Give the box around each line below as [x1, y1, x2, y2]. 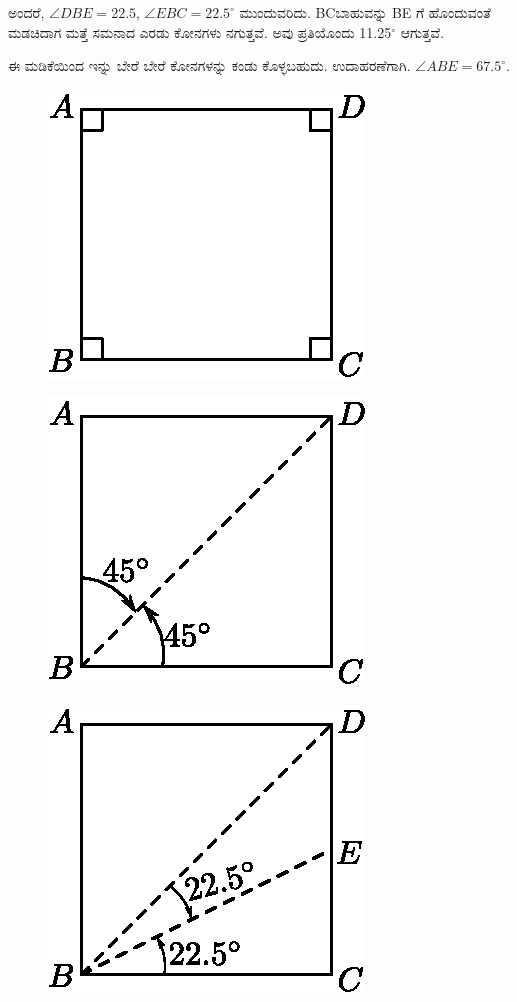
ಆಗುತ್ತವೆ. [400, 21, 445, 42]
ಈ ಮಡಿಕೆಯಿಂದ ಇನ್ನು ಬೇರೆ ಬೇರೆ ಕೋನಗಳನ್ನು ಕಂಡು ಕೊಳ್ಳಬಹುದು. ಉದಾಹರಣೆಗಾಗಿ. [8, 55, 411, 76]
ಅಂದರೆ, [8, 2, 45, 22]
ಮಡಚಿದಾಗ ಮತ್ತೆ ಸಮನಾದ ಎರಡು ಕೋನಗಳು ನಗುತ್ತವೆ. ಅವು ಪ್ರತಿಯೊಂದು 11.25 [8, 21, 392, 42]
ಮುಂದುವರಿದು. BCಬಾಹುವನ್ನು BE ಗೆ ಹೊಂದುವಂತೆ [239, 2, 491, 22]
